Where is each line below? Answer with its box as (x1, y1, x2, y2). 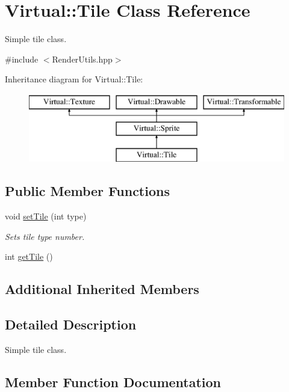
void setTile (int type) (5, 210, 87, 222)
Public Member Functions (5, 182, 170, 200)
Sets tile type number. (5, 230, 85, 242)
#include (5, 52, 39, 65)
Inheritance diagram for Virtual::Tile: (5, 73, 143, 85)
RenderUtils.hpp (52, 52, 113, 65)
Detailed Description (5, 315, 137, 334)
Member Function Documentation (5, 372, 222, 391)
